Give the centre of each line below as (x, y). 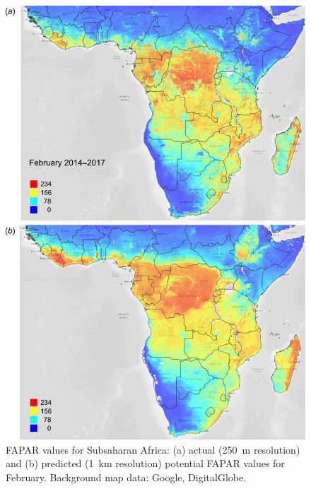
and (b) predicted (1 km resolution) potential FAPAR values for (145, 463)
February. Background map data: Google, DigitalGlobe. (126, 477)
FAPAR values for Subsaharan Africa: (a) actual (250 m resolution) (153, 449)
